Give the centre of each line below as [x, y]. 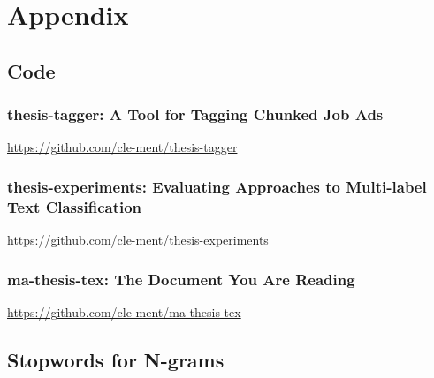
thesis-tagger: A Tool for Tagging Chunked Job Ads [195, 114]
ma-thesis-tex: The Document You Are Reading [181, 279]
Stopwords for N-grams [116, 359]
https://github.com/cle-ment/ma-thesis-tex [124, 311]
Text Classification [75, 206]
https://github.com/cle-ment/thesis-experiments [138, 240]
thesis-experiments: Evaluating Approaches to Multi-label [217, 186]
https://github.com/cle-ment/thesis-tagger [122, 147]
